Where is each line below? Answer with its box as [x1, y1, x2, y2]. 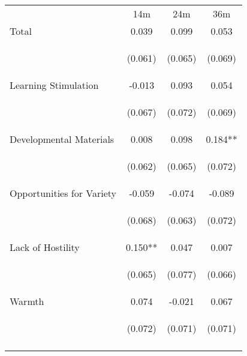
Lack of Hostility [10, 240, 80, 254]
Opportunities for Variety [10, 186, 117, 200]
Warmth [10, 294, 44, 308]
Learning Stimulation [10, 78, 99, 92]
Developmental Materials [10, 132, 115, 146]
